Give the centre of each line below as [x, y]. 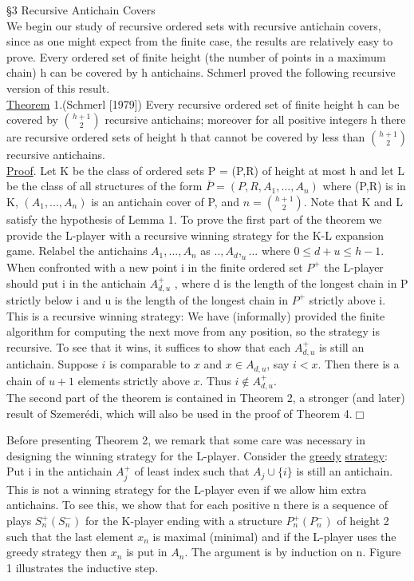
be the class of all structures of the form [104, 186]
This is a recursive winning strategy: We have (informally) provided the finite [196, 315]
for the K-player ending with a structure [183, 520]
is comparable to [150, 364]
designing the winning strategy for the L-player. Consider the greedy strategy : [197, 455]
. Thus [215, 380]
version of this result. [58, 88]
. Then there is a [359, 364]
